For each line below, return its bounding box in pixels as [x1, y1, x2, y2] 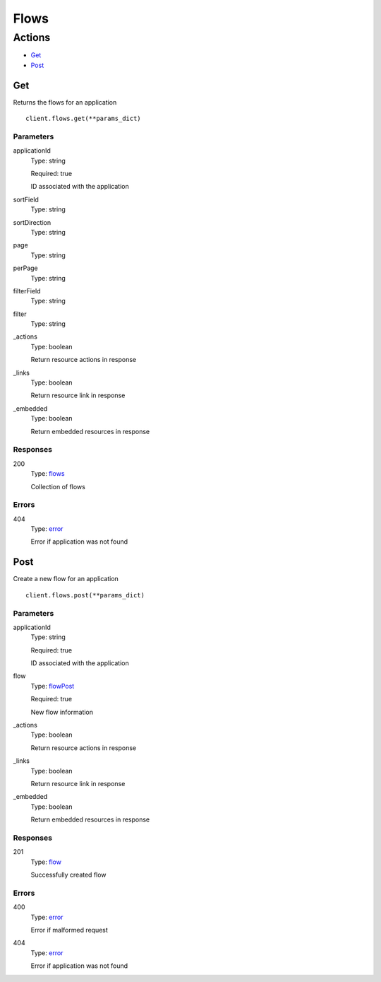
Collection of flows [30, 482, 86, 491]
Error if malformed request [30, 925, 109, 934]
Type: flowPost [30, 682, 75, 690]
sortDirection [13, 218, 52, 226]
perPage [13, 264, 38, 272]
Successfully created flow [30, 870, 107, 879]
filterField [13, 286, 42, 295]
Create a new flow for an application [13, 575, 119, 583]
